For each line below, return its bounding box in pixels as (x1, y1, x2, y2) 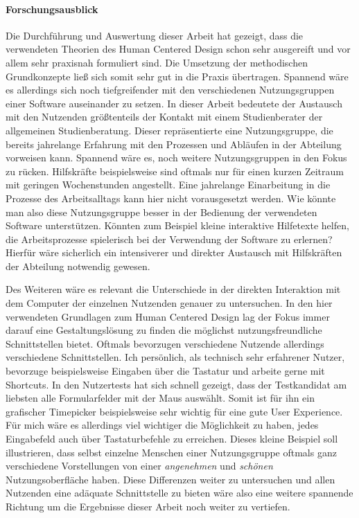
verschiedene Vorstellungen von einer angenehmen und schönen (6, 458, 273, 473)
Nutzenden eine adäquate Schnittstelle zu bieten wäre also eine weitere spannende (6, 485, 353, 500)
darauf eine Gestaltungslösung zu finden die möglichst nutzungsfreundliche (6, 323, 322, 337)
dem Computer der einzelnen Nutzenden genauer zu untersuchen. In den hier (6, 296, 333, 310)
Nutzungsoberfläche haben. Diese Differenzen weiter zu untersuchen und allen (6, 472, 335, 486)
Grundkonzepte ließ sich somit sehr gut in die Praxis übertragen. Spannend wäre (6, 69, 349, 83)
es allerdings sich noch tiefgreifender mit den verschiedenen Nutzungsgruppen (6, 82, 335, 97)
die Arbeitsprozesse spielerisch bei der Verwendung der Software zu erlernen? (6, 231, 333, 246)
